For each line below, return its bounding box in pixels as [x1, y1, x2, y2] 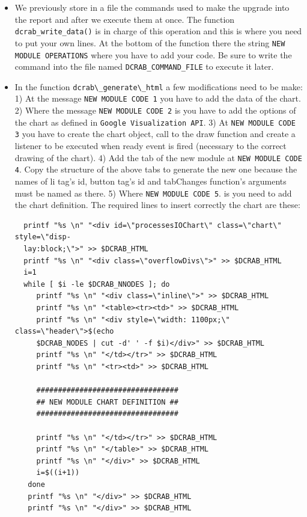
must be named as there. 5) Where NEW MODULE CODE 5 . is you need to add [14, 186, 292, 199]
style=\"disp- [14, 233, 71, 242]
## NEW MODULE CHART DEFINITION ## [36, 397, 178, 406]
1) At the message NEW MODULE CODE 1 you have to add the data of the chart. [14, 92, 301, 105]
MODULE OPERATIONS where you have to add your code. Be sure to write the [14, 48, 292, 61]
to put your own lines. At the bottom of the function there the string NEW [14, 36, 285, 49]
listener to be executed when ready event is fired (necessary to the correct [14, 139, 287, 152]
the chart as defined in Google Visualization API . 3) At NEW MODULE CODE [14, 115, 296, 128]
